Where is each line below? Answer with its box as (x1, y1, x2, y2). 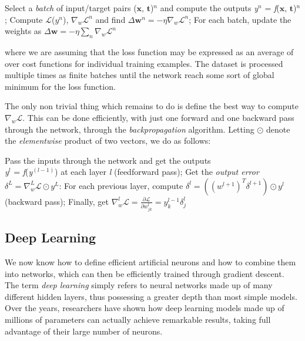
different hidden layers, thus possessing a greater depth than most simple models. (5, 290, 297, 302)
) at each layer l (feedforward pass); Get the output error (55, 166, 259, 178)
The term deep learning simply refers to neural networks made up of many (5, 279, 273, 291)
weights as (5, 25, 42, 37)
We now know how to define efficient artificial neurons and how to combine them (5, 256, 296, 268)
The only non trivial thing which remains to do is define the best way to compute (5, 100, 299, 112)
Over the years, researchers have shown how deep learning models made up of (5, 302, 284, 314)
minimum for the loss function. (5, 80, 116, 92)
